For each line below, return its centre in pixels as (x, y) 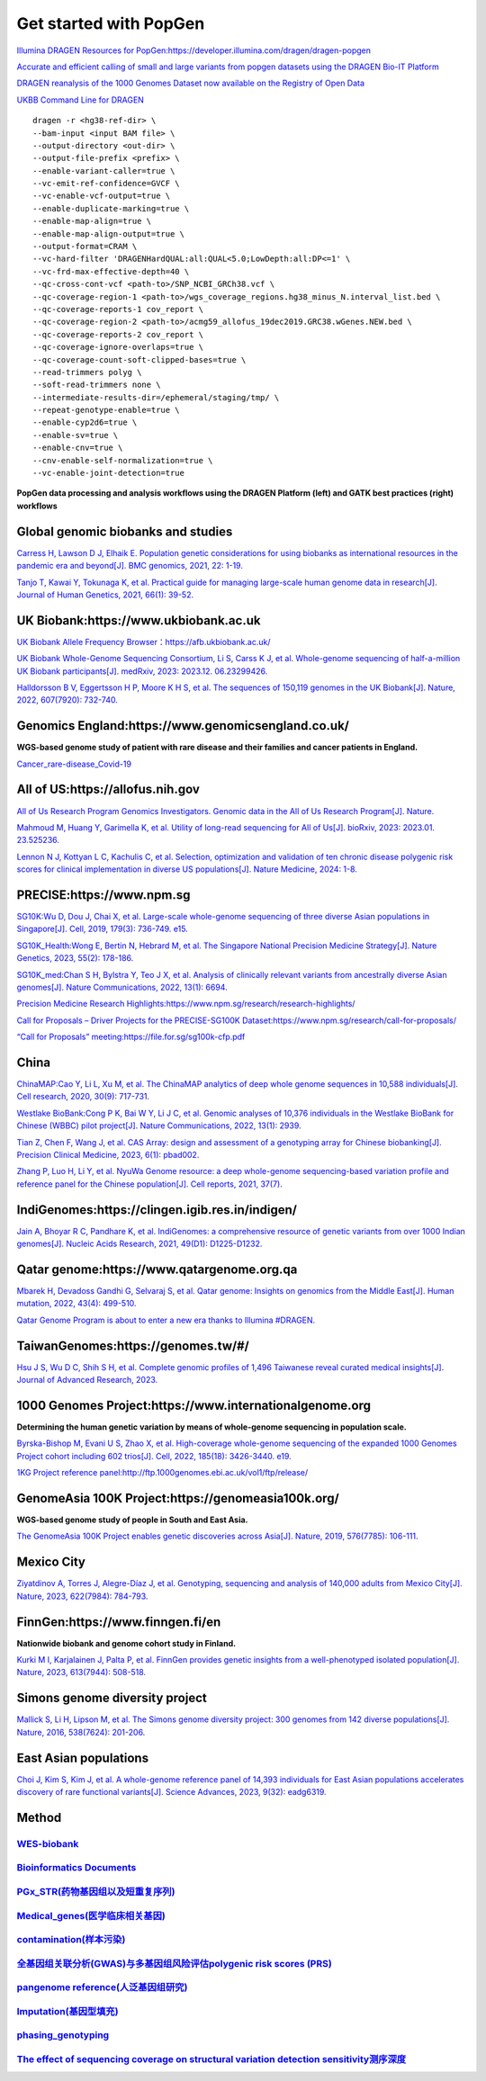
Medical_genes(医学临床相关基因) (91, 1915)
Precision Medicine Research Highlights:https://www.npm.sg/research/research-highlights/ (186, 1004)
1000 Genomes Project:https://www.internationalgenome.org (194, 1405)
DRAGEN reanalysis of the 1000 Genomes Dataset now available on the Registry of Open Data (190, 83)
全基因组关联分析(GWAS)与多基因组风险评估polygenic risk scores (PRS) (174, 1963)
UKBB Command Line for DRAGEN (80, 100)
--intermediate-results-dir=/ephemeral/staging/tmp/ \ (156, 397)
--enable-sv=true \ (76, 435)
